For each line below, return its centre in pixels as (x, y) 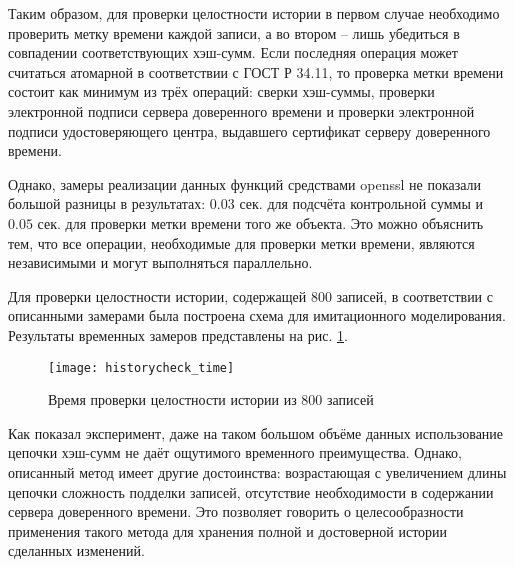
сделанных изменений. (76, 550)
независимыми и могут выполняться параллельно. (160, 262)
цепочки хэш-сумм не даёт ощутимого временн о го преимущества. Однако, (235, 452)
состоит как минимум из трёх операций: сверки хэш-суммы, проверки (221, 91)
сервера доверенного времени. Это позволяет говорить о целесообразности (236, 511)
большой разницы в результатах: (107, 203)
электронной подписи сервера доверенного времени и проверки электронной (241, 110)
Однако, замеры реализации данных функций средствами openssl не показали (245, 183)
